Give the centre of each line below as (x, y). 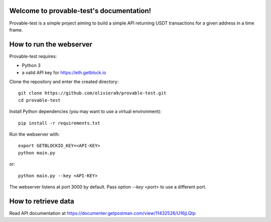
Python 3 (31, 66)
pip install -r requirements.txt (59, 123)
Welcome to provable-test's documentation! (80, 11)
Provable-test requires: (33, 56)
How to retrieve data (42, 201)
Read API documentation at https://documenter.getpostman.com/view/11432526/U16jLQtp (102, 213)
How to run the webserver (51, 44)
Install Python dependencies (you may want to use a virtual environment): (85, 112)
